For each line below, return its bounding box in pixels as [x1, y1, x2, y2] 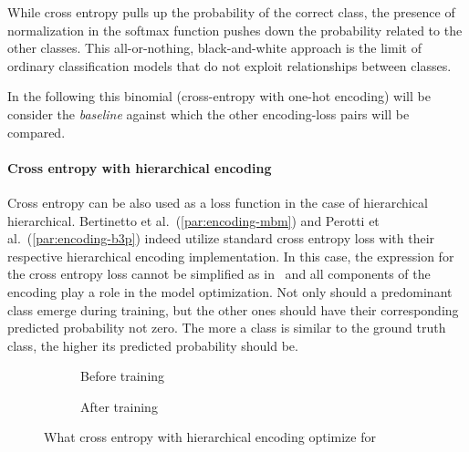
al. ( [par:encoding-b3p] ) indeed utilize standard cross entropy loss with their [7, 229, 435, 248]
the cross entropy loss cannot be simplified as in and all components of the [7, 264, 431, 283]
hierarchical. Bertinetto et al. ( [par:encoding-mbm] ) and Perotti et [7, 211, 380, 230]
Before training [80, 366, 165, 385]
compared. [7, 122, 66, 141]
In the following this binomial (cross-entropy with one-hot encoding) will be [7, 87, 431, 106]
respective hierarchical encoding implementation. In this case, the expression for [7, 246, 454, 265]
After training [80, 396, 158, 416]
